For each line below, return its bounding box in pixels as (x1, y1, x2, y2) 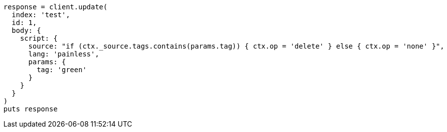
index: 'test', (11, 11, 70, 19)
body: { (11, 26, 41, 34)
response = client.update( (3, 3, 108, 11)
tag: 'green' (37, 66, 87, 74)
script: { (20, 34, 58, 42)
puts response (3, 105, 58, 113)
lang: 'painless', (28, 50, 99, 58)
